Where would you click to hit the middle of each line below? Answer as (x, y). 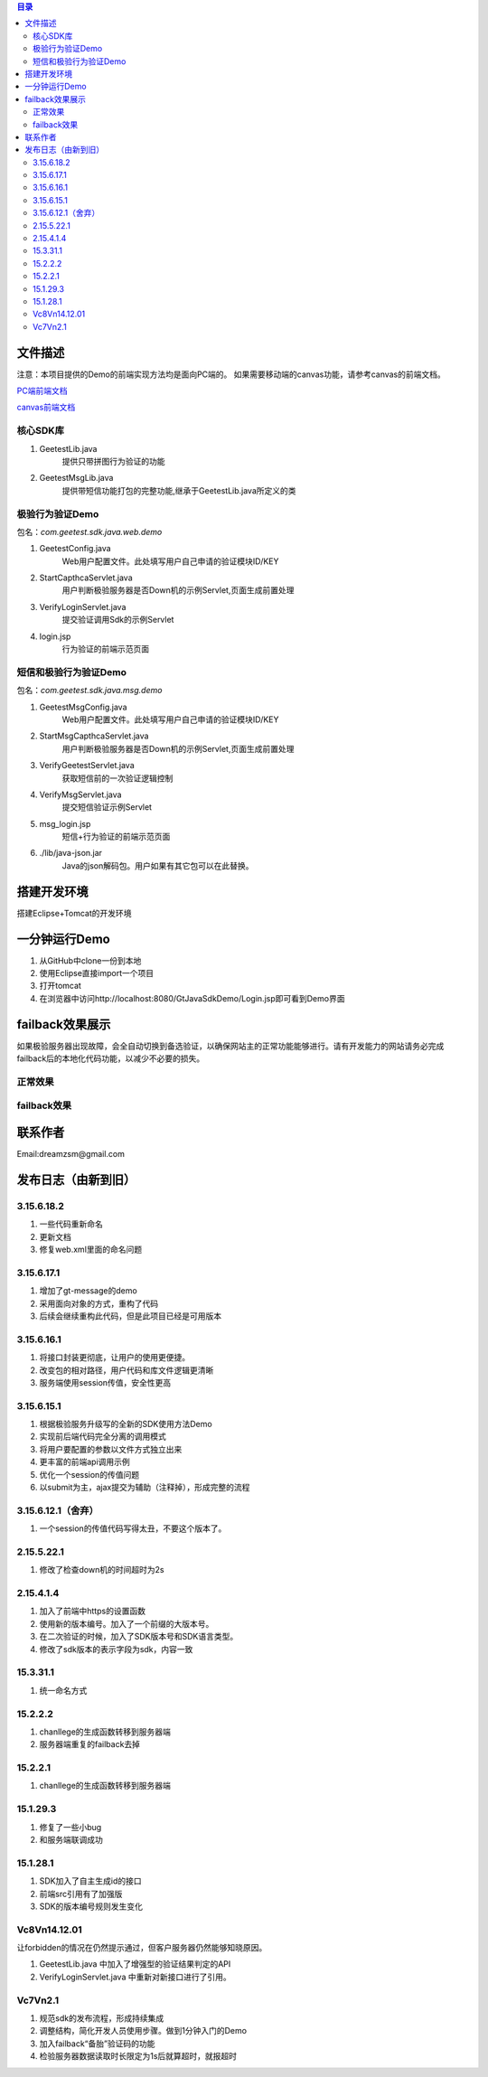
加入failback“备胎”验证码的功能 (97, 2044)
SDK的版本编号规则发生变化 (91, 1906)
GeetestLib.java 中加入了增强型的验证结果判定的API (135, 1964)
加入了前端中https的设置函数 (93, 1611)
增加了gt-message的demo (88, 1291)
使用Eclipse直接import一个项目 (97, 973)
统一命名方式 (63, 1690)
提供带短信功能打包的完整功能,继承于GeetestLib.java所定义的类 (179, 490)
